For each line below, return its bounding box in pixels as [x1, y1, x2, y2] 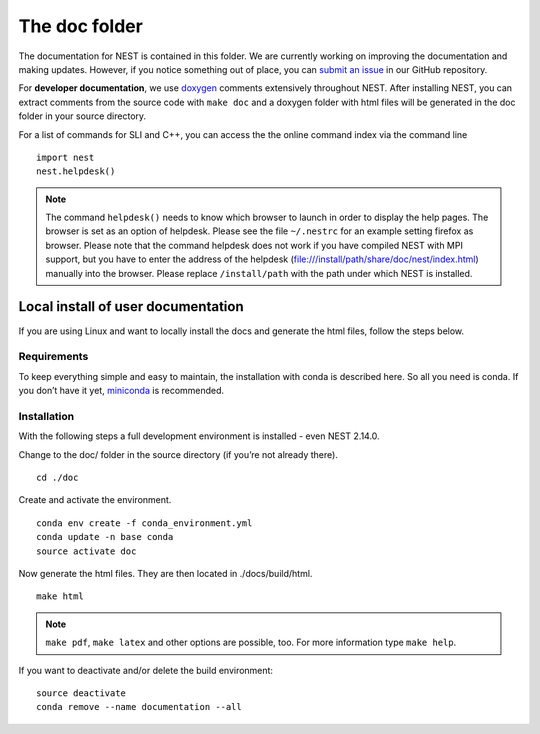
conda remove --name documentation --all [36, 701, 242, 713]
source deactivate [36, 687, 127, 699]
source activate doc [36, 545, 137, 557]
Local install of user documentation [18, 298, 244, 315]
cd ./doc [36, 471, 79, 483]
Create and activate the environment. [18, 494, 172, 506]
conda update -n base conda [36, 531, 174, 543]
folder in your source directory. [18, 110, 147, 122]
